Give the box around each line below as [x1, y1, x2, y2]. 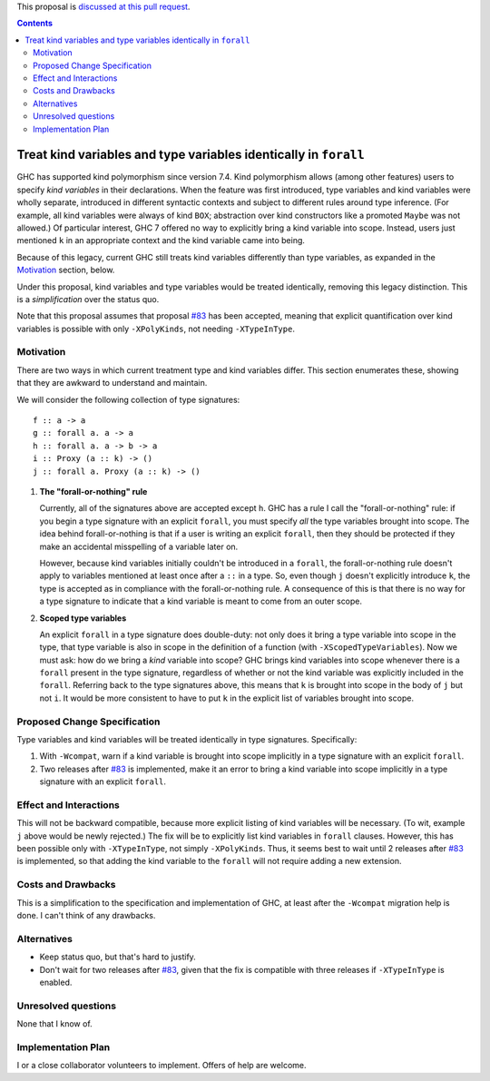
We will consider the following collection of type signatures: [16, 394, 240, 405]
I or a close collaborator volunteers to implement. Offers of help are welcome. [16, 1060, 307, 1071]
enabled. [39, 977, 73, 988]
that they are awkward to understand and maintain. [16, 378, 208, 388]
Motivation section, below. [16, 264, 115, 276]
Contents [16, 18, 54, 29]
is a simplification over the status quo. [16, 293, 160, 304]
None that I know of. [16, 1018, 93, 1029]
